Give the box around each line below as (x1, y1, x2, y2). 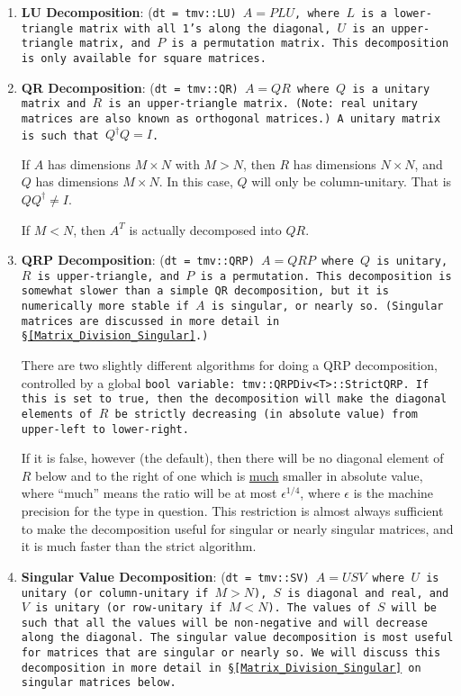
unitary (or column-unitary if (21, 586, 209, 600)
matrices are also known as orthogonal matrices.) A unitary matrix (21, 112, 441, 125)
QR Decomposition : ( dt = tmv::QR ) (21, 77, 239, 96)
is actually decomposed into (129, 220, 282, 239)
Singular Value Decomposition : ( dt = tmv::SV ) (21, 566, 310, 585)
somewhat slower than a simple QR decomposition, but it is (21, 285, 389, 298)
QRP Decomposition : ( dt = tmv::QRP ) (21, 250, 255, 269)
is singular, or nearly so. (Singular (211, 300, 444, 313)
